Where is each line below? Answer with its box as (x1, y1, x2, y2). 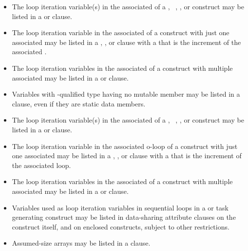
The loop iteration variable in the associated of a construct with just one (12, 27, 229, 38)
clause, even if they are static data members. (12, 98, 146, 108)
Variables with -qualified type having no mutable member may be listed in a (12, 89, 240, 99)
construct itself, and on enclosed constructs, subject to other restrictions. (12, 221, 229, 231)
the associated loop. (12, 160, 71, 170)
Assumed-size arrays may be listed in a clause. (12, 238, 151, 248)
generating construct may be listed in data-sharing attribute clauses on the (12, 212, 236, 222)
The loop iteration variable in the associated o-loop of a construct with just (12, 141, 238, 151)
